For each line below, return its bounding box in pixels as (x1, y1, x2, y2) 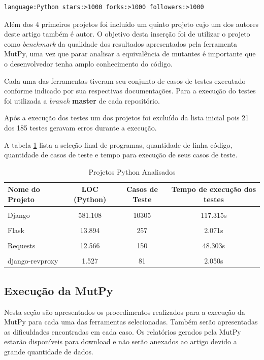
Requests (8, 240, 36, 251)
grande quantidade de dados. (4, 346, 93, 356)
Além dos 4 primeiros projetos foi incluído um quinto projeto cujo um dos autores (4, 18, 259, 29)
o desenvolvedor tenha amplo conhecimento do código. (4, 58, 173, 69)
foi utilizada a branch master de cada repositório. (4, 95, 160, 106)
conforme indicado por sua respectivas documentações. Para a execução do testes (4, 85, 256, 96)
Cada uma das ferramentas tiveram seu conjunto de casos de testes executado (4, 75, 246, 86)
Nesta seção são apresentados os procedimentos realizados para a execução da (4, 306, 245, 317)
